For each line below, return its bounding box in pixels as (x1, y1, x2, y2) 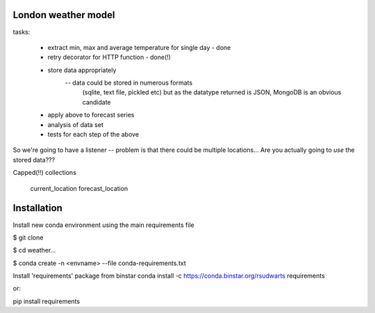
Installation (12, 202, 62, 214)
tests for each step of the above (47, 130, 139, 139)
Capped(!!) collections (12, 169, 76, 177)
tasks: (12, 28, 31, 36)
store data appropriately (47, 66, 117, 74)
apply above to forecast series (47, 111, 135, 119)
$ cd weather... (12, 246, 56, 255)
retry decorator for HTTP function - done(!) (47, 53, 172, 62)
